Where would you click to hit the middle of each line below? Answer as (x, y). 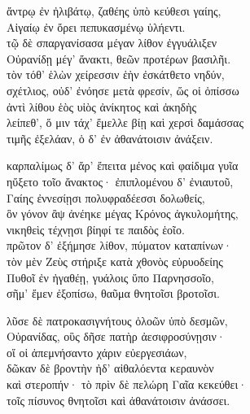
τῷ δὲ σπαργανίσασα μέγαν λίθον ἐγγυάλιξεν (112, 43)
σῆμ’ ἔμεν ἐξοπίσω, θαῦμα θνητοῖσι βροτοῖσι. (113, 293)
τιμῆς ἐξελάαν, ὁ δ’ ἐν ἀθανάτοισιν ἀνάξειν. (110, 138)
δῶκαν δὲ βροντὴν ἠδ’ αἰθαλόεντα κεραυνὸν (110, 368)
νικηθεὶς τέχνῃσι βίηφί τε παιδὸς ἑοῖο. (96, 229)
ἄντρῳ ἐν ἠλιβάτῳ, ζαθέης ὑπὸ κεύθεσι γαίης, (114, 11)
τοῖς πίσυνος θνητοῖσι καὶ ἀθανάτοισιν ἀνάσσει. (118, 400)
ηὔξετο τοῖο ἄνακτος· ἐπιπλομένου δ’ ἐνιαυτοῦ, (120, 181)
